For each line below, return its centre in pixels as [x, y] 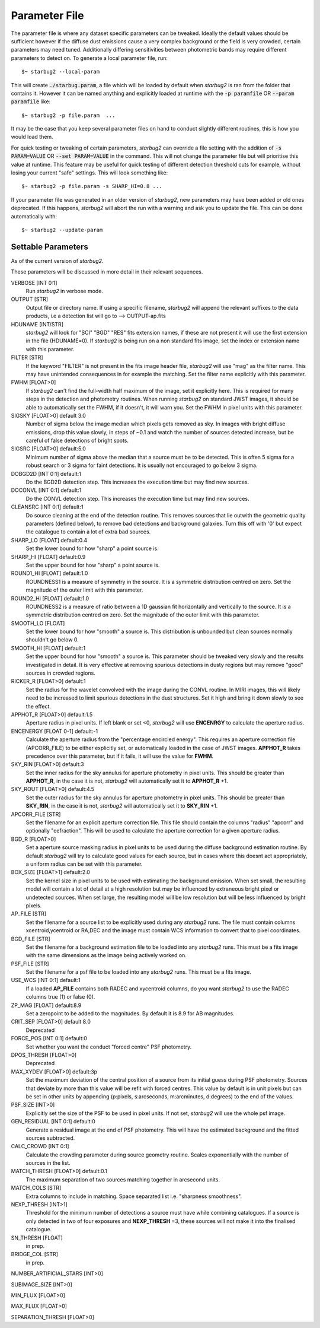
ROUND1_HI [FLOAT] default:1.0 [49, 573]
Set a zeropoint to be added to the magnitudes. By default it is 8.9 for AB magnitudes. [130, 1014]
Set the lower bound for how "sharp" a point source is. [92, 548]
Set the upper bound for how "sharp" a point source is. [93, 565]
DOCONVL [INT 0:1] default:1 [46, 490]
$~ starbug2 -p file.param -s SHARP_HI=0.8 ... [92, 186]
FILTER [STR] [27, 358]
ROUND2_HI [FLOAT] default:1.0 [50, 598]
